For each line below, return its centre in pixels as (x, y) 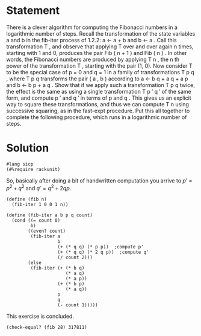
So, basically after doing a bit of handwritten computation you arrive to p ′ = (99, 180)
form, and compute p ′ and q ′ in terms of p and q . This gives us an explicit (99, 98)
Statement (33, 11)
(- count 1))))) (78, 305)
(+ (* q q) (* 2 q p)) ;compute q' (103, 252)
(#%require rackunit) (33, 169)
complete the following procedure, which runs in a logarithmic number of (97, 117)
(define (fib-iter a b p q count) (50, 215)
